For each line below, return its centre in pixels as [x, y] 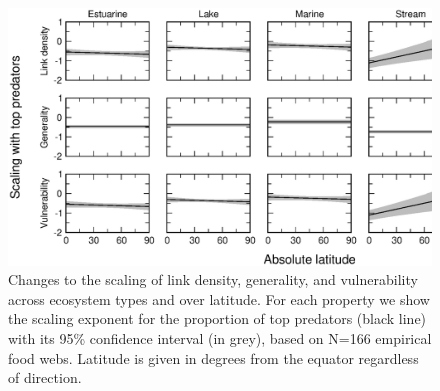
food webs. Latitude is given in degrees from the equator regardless [213, 357]
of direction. [45, 377]
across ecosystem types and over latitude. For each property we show [219, 298]
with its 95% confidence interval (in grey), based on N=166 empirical [220, 337]
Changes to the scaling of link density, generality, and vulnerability [213, 279]
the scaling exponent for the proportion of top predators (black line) [217, 318]
